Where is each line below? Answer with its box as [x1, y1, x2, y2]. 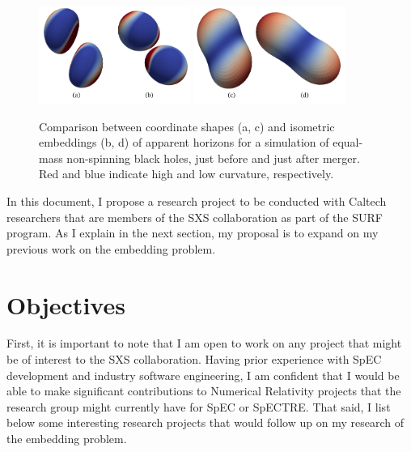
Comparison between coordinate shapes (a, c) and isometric [39, 117, 335, 134]
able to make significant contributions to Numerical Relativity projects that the [6, 382, 401, 399]
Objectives [6, 288, 125, 321]
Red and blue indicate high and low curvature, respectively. [39, 165, 334, 182]
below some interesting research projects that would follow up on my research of [6, 414, 404, 431]
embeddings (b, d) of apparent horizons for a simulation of [39, 134, 329, 151]
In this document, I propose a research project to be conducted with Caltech [6, 192, 387, 209]
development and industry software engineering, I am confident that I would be [6, 366, 400, 383]
